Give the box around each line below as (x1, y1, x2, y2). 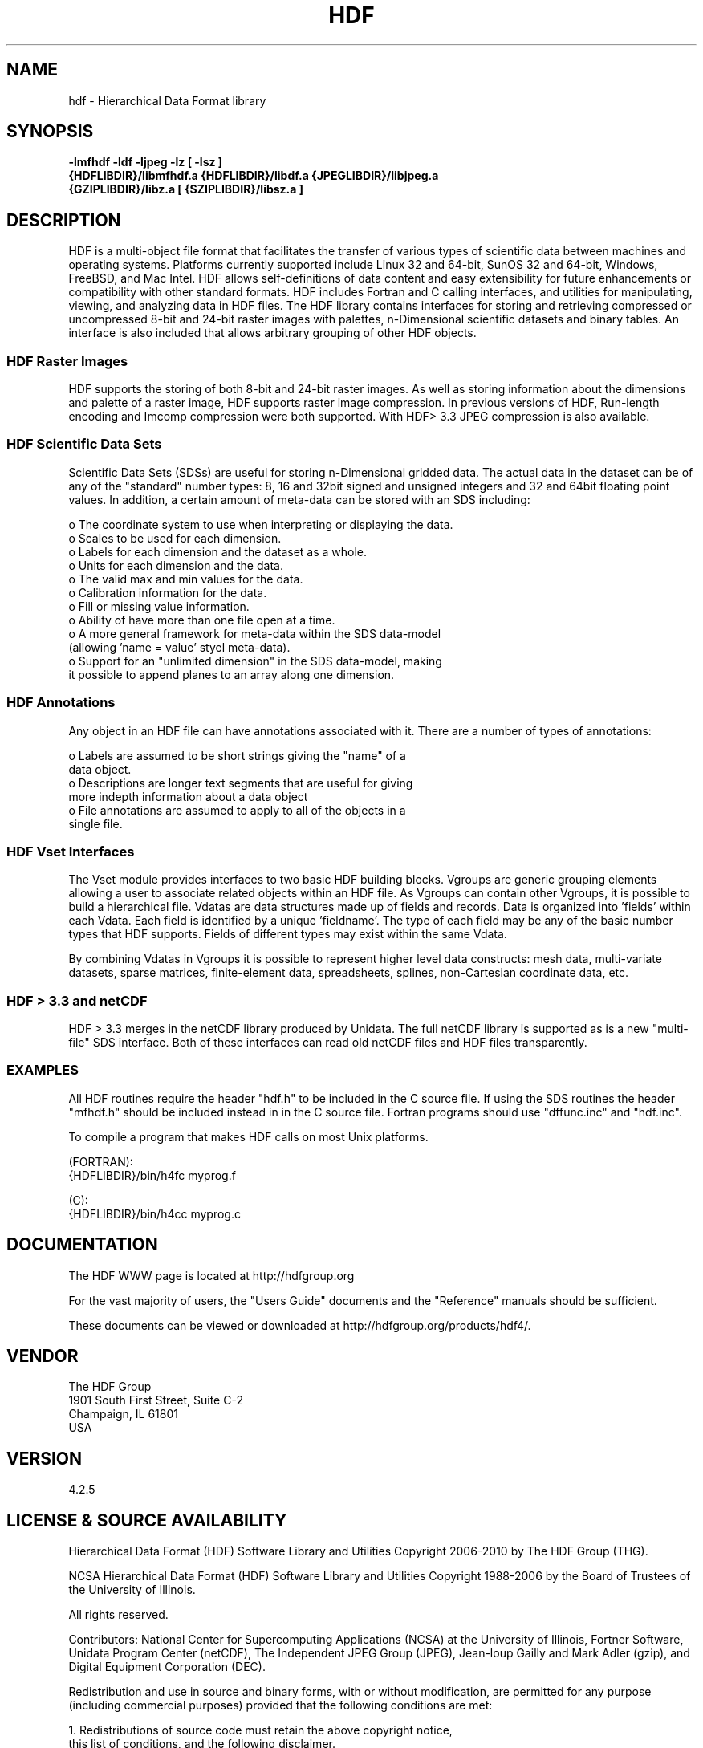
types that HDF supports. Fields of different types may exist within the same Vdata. (68, 927, 507, 941)
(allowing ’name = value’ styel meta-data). (68, 640, 291, 654)
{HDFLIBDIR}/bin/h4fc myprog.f (68, 1168, 236, 1182)
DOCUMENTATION (6, 1234, 158, 1255)
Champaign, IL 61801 (68, 1407, 178, 1421)
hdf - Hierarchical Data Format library (68, 93, 266, 108)
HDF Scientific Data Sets (6, 436, 162, 453)
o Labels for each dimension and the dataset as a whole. (68, 544, 368, 559)
